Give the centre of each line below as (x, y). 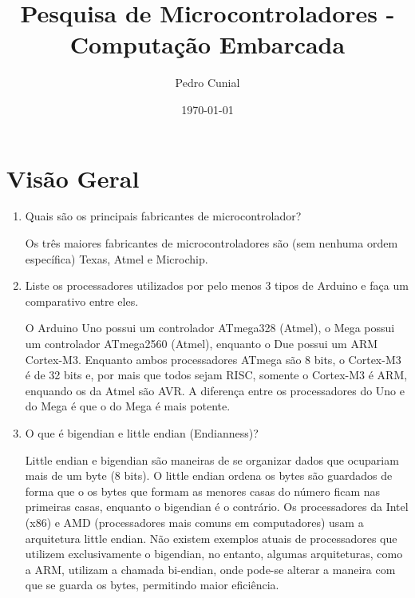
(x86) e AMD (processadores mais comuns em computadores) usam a (194, 522)
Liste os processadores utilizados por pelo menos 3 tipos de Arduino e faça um (217, 285)
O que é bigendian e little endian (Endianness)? (142, 432)
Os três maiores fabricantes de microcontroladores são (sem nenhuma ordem (211, 243)
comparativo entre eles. (82, 301)
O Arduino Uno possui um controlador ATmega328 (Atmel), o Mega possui (210, 328)
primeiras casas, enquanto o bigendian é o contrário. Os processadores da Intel (217, 507)
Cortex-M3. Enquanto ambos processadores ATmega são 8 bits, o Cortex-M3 (213, 359)
